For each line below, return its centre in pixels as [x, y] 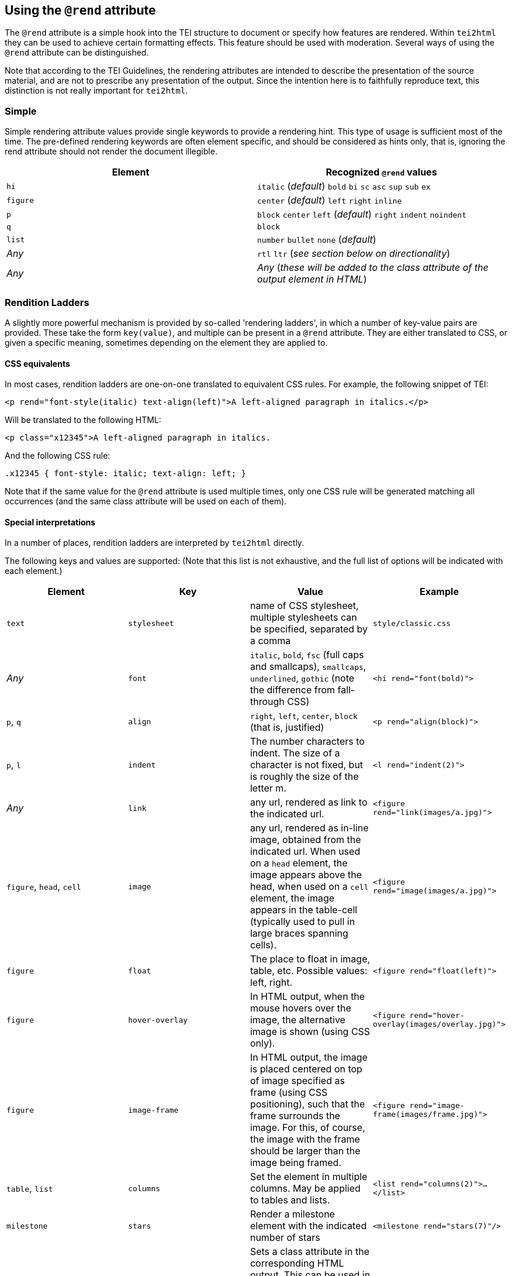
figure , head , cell [44, 887]
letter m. [268, 788]
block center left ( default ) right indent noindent [362, 214]
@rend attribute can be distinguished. [77, 53]
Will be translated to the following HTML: [83, 420]
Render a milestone [292, 1214]
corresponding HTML [297, 1263]
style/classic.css [412, 623]
